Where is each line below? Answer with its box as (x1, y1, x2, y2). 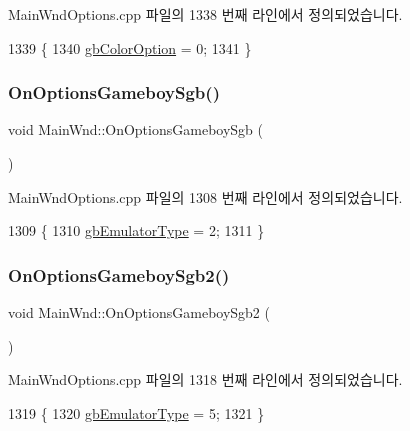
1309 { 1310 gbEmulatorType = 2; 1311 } (8, 220, 265, 241)
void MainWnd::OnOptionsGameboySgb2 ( (8, 302, 270, 322)
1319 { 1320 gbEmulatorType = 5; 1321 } (8, 402, 265, 423)
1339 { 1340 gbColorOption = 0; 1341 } (8, 37, 252, 58)
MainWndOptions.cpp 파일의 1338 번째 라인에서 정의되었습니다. (8, 4, 403, 24)
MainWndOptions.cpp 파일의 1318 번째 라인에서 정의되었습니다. (8, 369, 403, 390)
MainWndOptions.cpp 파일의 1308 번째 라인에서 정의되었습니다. (8, 186, 403, 207)
